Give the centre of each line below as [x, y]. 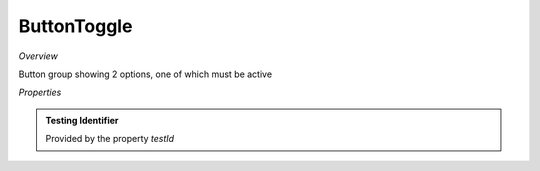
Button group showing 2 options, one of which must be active [145, 74]
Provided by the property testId [110, 139]
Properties [40, 92]
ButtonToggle [75, 26]
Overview [38, 56]
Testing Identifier [82, 120]
